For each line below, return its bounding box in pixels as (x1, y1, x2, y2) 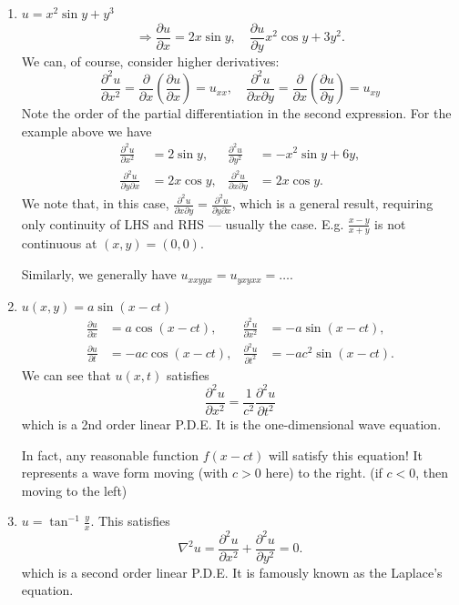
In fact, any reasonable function (21, 445, 199, 464)
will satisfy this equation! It (268, 445, 423, 464)
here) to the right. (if (265, 463, 382, 482)
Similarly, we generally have (21, 265, 177, 284)
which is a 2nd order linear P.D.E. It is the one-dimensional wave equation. (21, 415, 442, 434)
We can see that (21, 365, 111, 384)
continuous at (21, 234, 97, 253)
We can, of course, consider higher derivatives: (21, 51, 280, 70)
